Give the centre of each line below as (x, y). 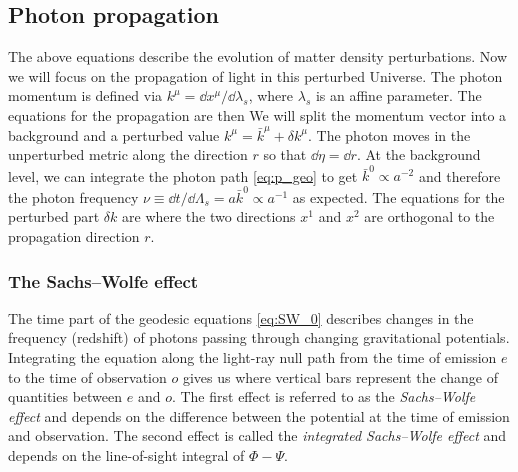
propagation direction (74, 235)
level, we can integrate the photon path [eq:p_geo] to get (183, 175)
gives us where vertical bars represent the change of (340, 376)
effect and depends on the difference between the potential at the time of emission (259, 415)
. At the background (418, 154)
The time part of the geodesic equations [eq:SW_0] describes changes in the (241, 317)
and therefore (459, 175)
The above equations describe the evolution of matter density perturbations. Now (258, 56)
